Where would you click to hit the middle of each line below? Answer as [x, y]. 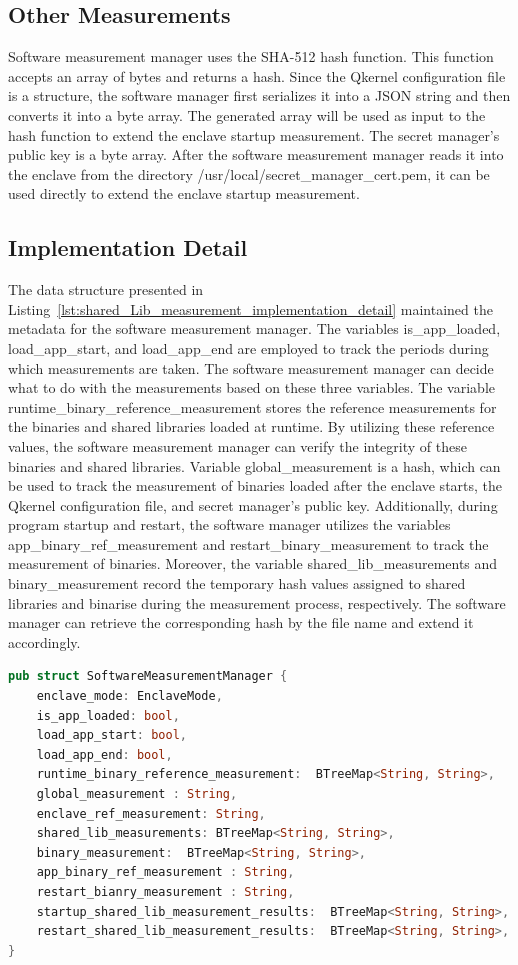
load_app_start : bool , [112, 735]
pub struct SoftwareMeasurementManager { [148, 676]
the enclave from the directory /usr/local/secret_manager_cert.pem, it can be [249, 173]
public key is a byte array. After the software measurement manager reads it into [256, 154]
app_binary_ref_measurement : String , [165, 872]
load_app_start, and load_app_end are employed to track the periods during [248, 347]
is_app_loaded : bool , [108, 715]
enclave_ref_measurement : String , [151, 813]
